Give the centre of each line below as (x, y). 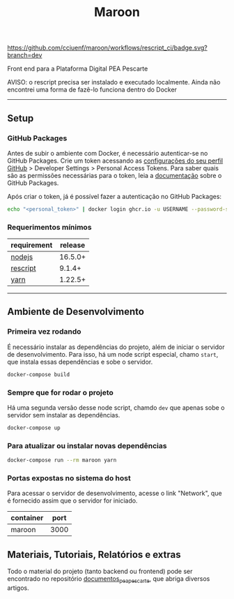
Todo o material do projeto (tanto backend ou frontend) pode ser (100, 571)
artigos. (18, 588)
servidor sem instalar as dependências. (64, 415)
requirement (32, 245)
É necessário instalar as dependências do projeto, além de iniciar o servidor (116, 347)
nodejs (22, 257)
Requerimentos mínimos (49, 227)
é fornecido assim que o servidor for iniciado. (72, 501)
